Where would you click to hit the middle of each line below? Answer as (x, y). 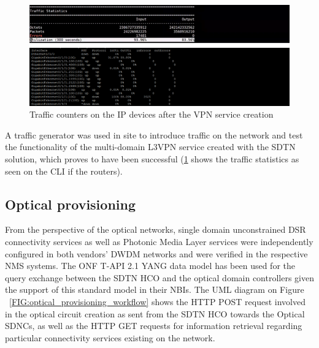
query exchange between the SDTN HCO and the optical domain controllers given (159, 277)
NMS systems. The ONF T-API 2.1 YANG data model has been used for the (150, 266)
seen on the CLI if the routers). (64, 171)
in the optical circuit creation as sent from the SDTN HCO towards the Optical (155, 313)
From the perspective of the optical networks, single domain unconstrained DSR (156, 229)
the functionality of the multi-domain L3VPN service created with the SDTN (150, 147)
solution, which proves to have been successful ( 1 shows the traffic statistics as (152, 158)
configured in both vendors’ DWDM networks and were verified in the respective (156, 253)
